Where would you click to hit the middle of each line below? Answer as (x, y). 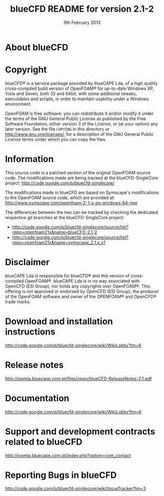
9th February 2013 (82, 22)
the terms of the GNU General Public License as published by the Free (76, 119)
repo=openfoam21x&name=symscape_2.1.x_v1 (59, 242)
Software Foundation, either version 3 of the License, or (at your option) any (82, 124)
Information (29, 159)
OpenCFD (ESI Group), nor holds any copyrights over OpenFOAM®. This (78, 286)
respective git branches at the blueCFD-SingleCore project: (65, 217)
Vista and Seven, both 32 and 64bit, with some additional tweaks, (71, 93)
